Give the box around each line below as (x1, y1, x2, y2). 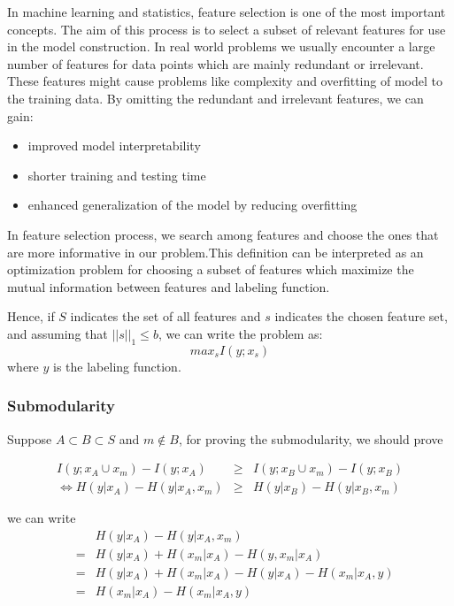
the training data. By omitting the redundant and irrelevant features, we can (7, 88, 424, 107)
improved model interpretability (27, 136, 201, 155)
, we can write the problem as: (158, 324, 323, 342)
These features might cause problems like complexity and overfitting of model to (7, 72, 442, 90)
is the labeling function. (53, 357, 181, 375)
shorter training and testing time (27, 165, 206, 184)
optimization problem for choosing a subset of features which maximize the (7, 260, 414, 279)
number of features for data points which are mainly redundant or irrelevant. (7, 54, 424, 73)
